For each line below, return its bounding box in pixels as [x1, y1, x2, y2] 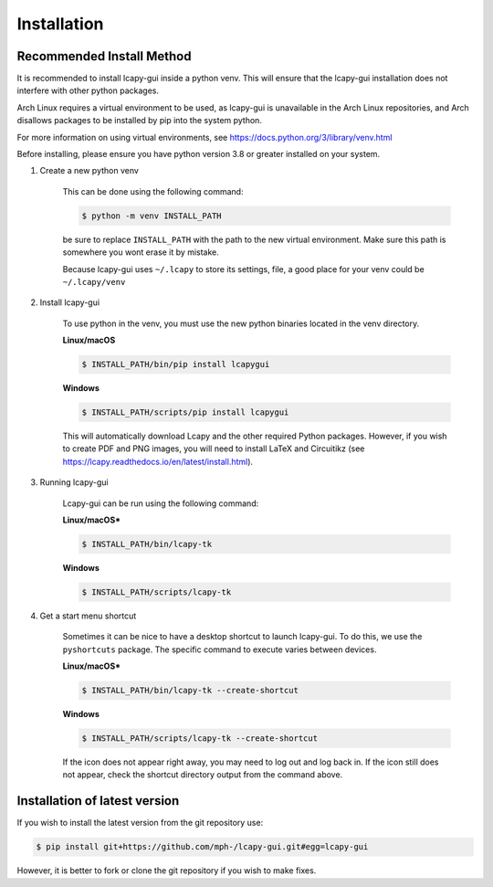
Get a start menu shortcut [39, 610, 137, 621]
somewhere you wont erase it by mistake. [62, 247, 219, 258]
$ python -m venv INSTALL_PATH [81, 210, 223, 221]
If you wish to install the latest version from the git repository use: [16, 818, 264, 829]
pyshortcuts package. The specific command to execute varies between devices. [62, 644, 377, 655]
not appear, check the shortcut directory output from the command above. [62, 769, 343, 780]
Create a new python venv [39, 165, 139, 176]
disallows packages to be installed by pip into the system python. [16, 115, 262, 126]
